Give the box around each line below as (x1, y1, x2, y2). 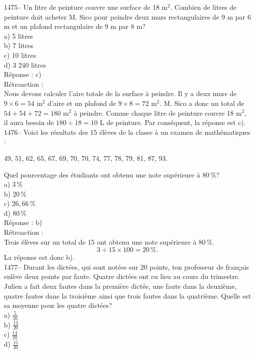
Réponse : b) (4, 217, 42, 227)
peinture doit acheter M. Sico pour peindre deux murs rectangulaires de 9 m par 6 (4, 11, 251, 22)
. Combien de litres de (170, 2, 237, 12)
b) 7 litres (4, 40, 34, 50)
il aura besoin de (4, 117, 54, 127)
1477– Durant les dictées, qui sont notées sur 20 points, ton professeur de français (4, 261, 249, 272)
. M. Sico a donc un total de (159, 98, 244, 108)
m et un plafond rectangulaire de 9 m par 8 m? (4, 21, 146, 31)
